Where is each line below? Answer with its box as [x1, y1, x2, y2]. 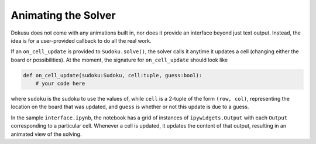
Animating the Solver [11, 9, 116, 22]
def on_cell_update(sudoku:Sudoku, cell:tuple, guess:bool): [23, 72, 202, 78]
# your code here [35, 80, 85, 87]
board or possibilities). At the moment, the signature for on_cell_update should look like [11, 56, 228, 63]
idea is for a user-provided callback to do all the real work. [11, 37, 152, 44]
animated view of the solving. [11, 131, 82, 138]
